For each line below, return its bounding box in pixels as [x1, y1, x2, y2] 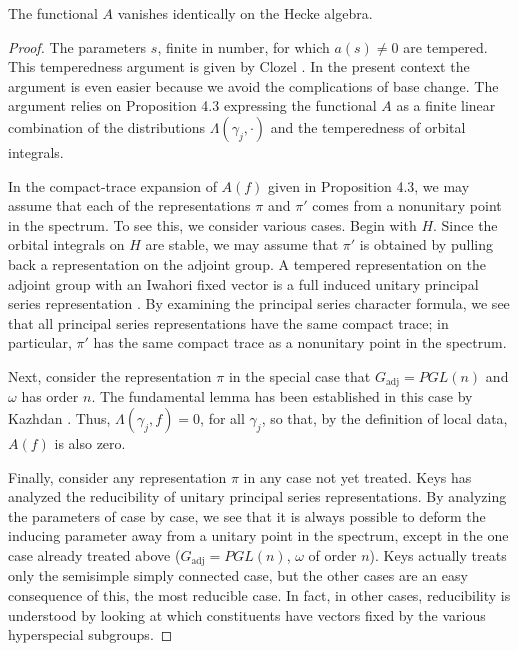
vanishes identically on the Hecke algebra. [117, 3, 373, 23]
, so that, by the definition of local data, [261, 407, 508, 428]
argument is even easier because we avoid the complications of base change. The [8, 75, 499, 96]
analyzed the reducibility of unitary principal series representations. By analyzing [8, 486, 507, 507]
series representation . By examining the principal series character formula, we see [8, 293, 510, 314]
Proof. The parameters [8, 36, 147, 57]
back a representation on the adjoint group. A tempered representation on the [8, 253, 486, 274]
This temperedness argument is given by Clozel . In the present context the [8, 56, 470, 77]
